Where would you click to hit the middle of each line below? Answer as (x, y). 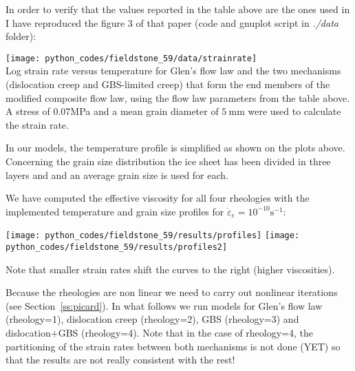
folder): (21, 36)
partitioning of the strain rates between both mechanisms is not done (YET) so (173, 346)
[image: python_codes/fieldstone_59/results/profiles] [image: (153, 236)
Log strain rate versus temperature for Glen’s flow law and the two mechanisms (173, 71)
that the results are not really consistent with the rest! (120, 360)
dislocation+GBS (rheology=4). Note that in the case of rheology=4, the (159, 333)
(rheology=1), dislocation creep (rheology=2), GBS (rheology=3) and (152, 319)
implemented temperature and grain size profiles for (115, 211)
